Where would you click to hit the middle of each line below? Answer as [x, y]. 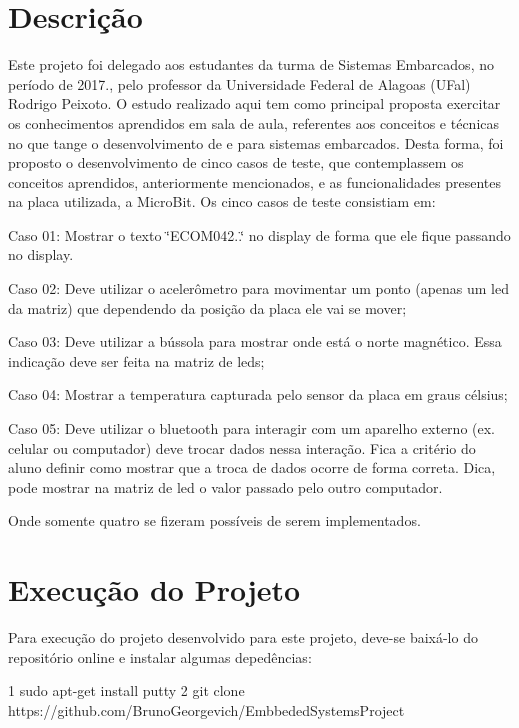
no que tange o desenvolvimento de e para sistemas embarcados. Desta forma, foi [256, 142]
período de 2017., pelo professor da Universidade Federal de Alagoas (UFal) [239, 83]
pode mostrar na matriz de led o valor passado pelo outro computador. [225, 486]
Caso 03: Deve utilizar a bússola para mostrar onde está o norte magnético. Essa [255, 341]
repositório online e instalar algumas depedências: [160, 656]
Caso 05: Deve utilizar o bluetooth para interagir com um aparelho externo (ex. [252, 428]
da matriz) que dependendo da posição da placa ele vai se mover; [207, 307]
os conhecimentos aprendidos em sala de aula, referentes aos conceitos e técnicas [254, 122]
